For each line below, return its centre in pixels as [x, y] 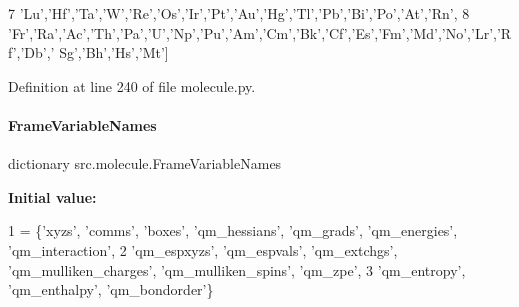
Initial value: [52, 196]
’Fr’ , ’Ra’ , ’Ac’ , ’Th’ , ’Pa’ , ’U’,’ [91, 32]
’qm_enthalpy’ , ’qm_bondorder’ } [111, 289]
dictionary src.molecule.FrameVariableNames [145, 163]
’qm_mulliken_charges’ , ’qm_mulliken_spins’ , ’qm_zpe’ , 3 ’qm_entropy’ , [237, 269]
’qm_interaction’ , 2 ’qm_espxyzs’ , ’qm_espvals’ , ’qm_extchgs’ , [203, 249]
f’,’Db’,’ [31, 52]
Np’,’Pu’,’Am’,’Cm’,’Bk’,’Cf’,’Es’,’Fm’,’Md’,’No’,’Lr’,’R [342, 32]
